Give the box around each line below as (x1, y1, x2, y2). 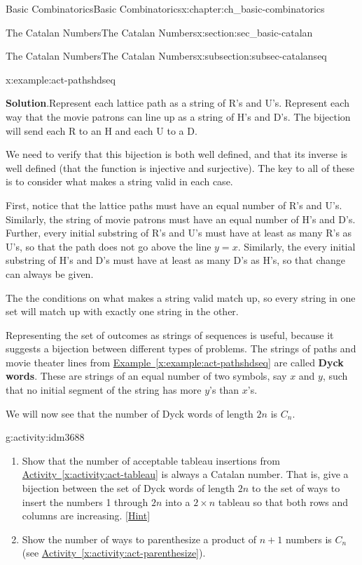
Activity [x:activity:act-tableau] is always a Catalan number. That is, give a (22, 467, 349, 481)
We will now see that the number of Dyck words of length (6, 406, 253, 420)
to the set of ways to (251, 481, 340, 496)
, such (322, 368, 348, 383)
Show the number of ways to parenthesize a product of (22, 531, 257, 546)
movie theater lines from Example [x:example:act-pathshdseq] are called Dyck (6, 354, 344, 369)
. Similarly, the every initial (237, 239, 356, 253)
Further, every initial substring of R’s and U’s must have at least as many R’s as (6, 225, 352, 240)
